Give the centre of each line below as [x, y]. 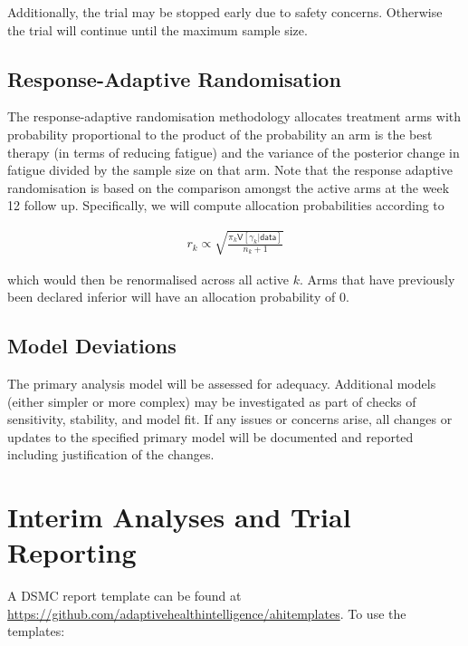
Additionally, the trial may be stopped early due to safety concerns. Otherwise [225, 12]
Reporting [72, 552]
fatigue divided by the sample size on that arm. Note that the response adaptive [230, 170]
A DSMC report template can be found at [124, 596]
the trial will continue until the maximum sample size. [158, 29]
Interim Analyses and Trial [179, 517]
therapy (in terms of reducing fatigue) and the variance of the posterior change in [234, 152]
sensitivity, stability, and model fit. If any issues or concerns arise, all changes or [230, 419]
